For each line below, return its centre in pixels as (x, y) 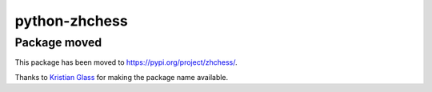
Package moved (58, 42)
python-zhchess (71, 21)
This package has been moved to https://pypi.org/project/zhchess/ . (126, 62)
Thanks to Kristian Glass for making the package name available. (122, 77)
